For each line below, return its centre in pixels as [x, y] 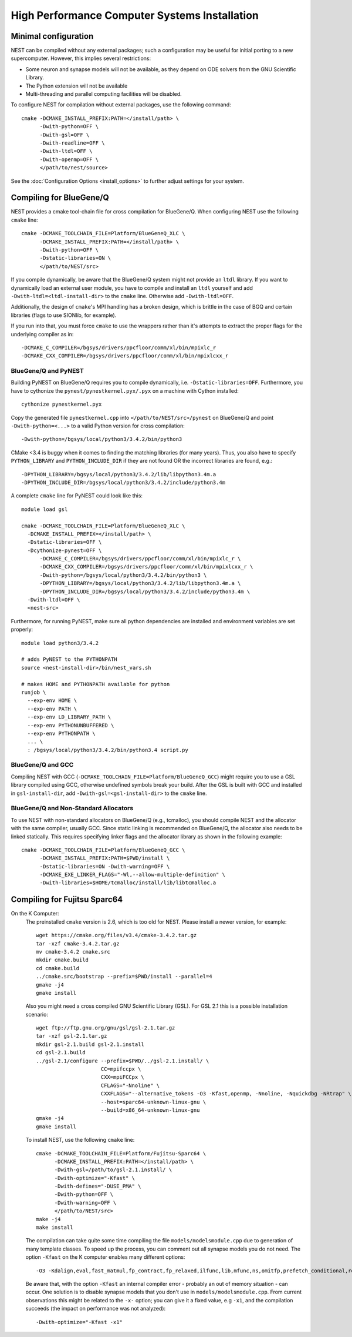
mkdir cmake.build [62, 960]
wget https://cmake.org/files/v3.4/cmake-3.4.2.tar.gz [116, 935]
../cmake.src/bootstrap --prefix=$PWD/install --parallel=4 [124, 977]
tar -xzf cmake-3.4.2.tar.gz [78, 943]
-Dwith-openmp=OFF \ [69, 159]
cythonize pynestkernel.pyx [62, 405]
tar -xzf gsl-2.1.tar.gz [72, 1036]
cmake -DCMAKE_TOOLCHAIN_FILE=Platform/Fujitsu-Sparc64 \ [121, 1153]
